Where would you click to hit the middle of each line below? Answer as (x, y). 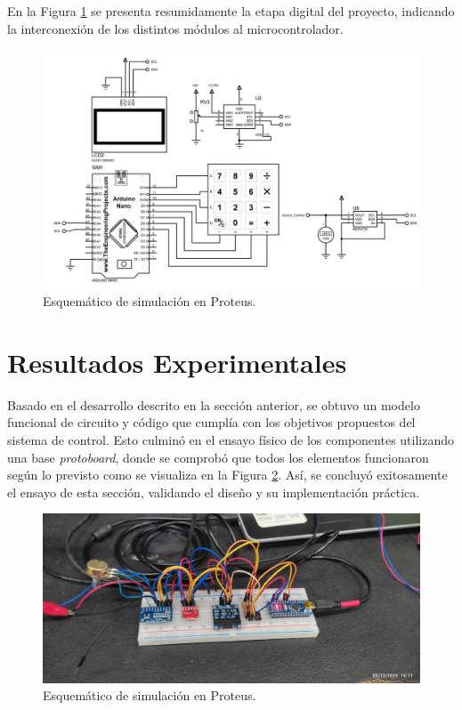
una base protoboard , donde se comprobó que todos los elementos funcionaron (218, 457)
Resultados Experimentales (177, 362)
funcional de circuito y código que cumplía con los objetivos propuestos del (211, 422)
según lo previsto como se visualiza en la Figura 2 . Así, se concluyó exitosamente (227, 475)
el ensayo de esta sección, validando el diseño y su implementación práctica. (214, 492)
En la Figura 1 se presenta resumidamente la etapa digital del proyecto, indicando (231, 11)
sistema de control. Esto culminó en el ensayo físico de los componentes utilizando (231, 440)
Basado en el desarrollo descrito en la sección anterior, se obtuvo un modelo (214, 404)
